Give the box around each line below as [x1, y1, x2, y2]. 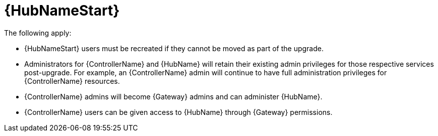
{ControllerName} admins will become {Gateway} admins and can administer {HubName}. [24, 92, 323, 101]
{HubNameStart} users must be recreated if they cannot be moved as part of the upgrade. [24, 44, 324, 53]
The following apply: [4, 28, 72, 37]
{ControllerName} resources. [24, 76, 120, 85]
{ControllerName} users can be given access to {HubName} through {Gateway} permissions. [24, 107, 333, 116]
